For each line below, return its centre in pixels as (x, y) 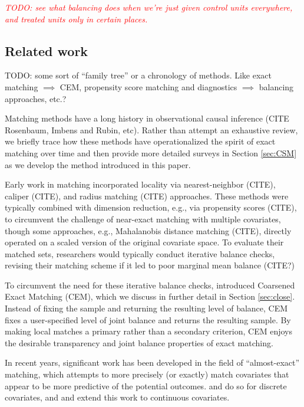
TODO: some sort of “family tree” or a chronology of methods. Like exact (138, 75)
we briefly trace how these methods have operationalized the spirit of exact (140, 141)
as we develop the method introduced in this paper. (98, 164)
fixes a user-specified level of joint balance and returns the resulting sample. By (148, 319)
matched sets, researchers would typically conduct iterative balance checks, (140, 253)
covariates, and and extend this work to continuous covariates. (117, 397)
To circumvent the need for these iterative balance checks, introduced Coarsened (150, 285)
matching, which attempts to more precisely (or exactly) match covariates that (147, 374)
